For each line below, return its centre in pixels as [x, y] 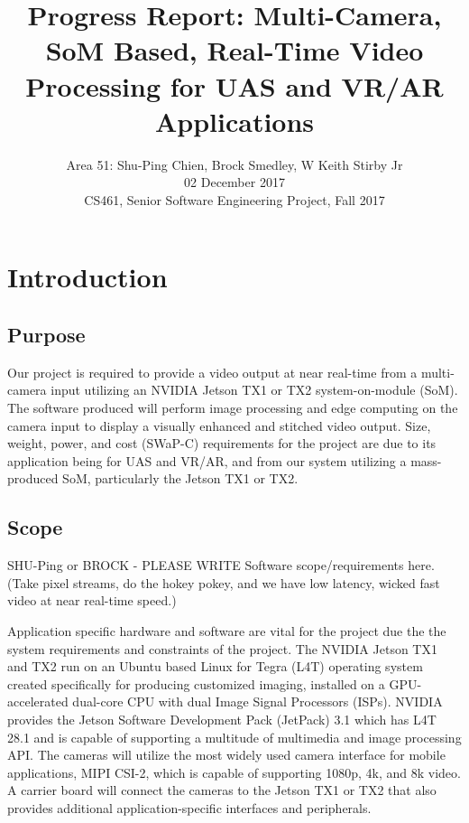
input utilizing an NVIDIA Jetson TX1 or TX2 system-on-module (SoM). [254, 390]
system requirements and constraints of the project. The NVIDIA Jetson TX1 [222, 648]
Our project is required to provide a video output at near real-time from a [212, 372]
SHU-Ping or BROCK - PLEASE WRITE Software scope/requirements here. [221, 565]
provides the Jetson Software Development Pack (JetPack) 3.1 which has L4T [222, 719]
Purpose [46, 335]
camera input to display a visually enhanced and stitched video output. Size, [219, 425]
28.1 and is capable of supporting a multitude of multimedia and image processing [234, 737]
